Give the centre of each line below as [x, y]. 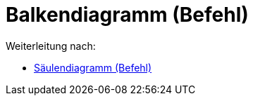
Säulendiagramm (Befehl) [93, 67]
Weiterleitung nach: [51, 46]
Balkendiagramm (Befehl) [127, 15]
